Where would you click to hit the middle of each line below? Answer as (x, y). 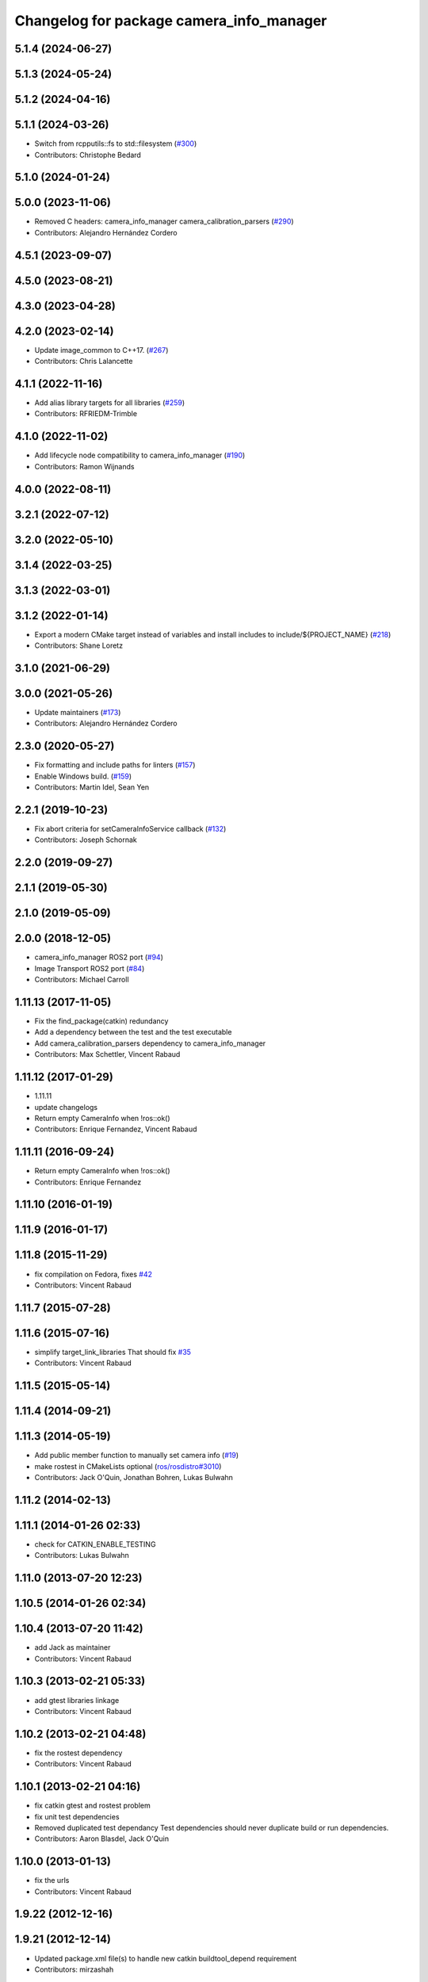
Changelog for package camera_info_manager (171, 21)
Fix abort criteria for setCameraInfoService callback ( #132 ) (130, 829)
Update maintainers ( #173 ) (78, 713)
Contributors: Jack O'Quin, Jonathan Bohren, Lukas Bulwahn (134, 1477)
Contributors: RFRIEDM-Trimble (86, 414)
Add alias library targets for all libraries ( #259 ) (110, 403)
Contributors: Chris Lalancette (84, 362)
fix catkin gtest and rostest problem (92, 1806)
